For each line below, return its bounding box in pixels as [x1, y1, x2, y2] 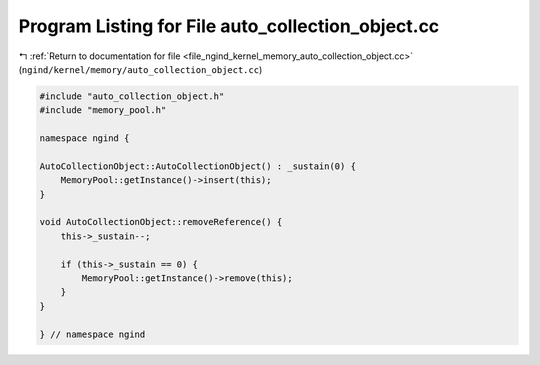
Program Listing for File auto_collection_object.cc [18, 15, 440, 37]
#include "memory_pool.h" [39, 105, 167, 116]
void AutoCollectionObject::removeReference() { [39, 216, 283, 228]
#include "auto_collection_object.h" [39, 90, 225, 102]
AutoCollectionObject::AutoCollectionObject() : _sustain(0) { [39, 160, 357, 172]
